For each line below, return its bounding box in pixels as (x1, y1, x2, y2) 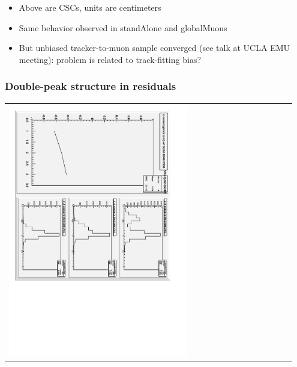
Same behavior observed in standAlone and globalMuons (19, 21, 227, 34)
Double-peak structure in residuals (5, 79, 176, 94)
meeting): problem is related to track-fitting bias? (19, 53, 202, 65)
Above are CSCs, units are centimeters (19, 1, 161, 13)
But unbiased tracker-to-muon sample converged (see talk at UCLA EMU (19, 41, 290, 54)
